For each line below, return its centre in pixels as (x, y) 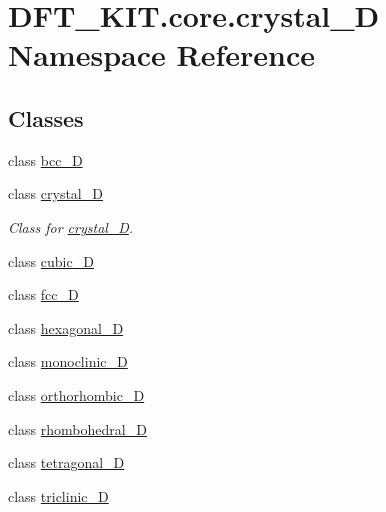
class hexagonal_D (66, 327)
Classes (46, 117)
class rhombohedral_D (77, 428)
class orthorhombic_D (76, 394)
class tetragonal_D (66, 462)
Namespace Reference (161, 54)
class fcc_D (43, 294)
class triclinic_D (58, 495)
